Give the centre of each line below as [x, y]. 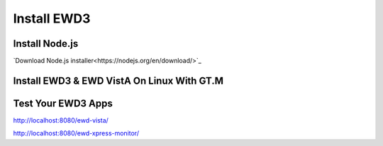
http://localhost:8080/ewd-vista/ [61, 120]
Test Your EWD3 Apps [63, 103]
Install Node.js [46, 44]
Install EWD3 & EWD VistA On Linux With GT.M [118, 80]
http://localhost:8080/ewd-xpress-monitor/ [76, 133]
